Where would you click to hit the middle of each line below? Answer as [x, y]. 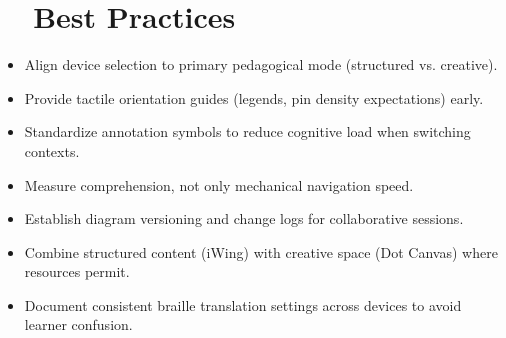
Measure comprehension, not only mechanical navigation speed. [219, 184]
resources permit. [77, 271]
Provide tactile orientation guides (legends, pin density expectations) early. [254, 97]
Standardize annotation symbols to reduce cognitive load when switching [247, 131]
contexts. [52, 150]
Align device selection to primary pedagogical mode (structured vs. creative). [261, 64]
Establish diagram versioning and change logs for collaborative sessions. [244, 218]
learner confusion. [78, 324]
